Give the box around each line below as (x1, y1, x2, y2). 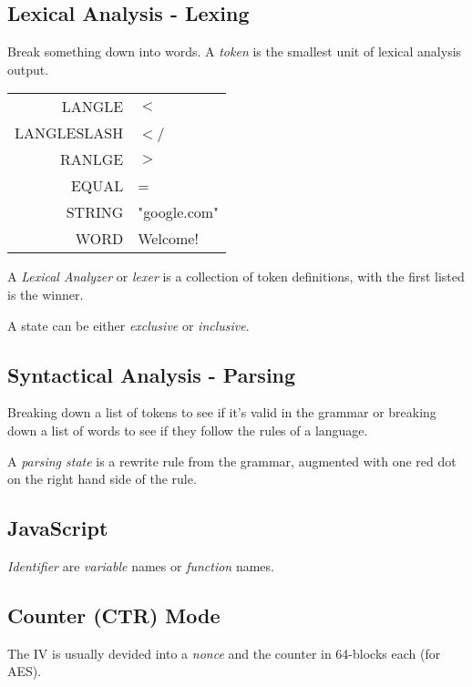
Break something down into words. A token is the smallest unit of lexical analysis (7, 42, 462, 61)
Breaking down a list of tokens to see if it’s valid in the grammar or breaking (7, 403, 436, 422)
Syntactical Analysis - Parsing (7, 360, 296, 388)
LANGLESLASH (15, 122, 124, 144)
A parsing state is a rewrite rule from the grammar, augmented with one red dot (7, 451, 457, 470)
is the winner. (7, 284, 84, 303)
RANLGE (60, 149, 124, 170)
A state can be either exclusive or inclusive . (7, 315, 250, 334)
